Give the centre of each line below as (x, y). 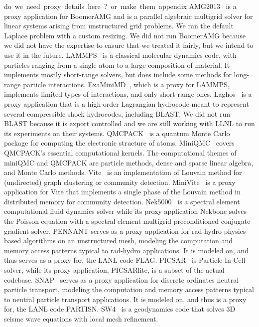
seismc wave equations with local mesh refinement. (81, 319)
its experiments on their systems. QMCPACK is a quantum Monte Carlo (117, 133)
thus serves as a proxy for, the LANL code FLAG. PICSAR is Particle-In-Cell (125, 260)
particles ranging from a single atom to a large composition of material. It (117, 65)
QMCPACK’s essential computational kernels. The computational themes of (120, 152)
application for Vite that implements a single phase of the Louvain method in (122, 192)
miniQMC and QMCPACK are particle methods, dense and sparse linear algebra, (129, 162)
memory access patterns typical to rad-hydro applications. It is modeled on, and (126, 250)
